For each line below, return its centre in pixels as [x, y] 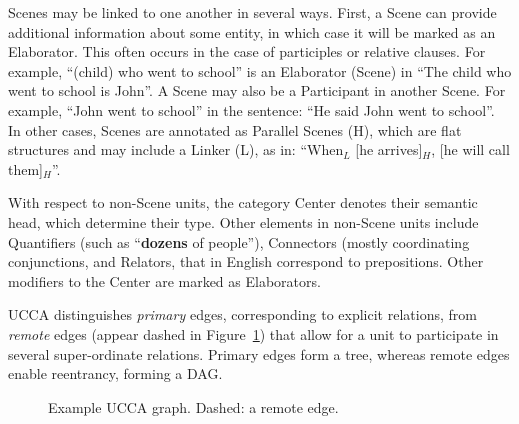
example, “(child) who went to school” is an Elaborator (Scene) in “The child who [260, 70]
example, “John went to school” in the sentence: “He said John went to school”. [251, 109]
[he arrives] [389, 149]
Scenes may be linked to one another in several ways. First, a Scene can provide [252, 12]
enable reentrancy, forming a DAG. [115, 373]
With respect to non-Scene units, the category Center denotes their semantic [243, 202]
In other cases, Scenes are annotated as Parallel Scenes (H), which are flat [235, 129]
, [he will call [470, 149]
